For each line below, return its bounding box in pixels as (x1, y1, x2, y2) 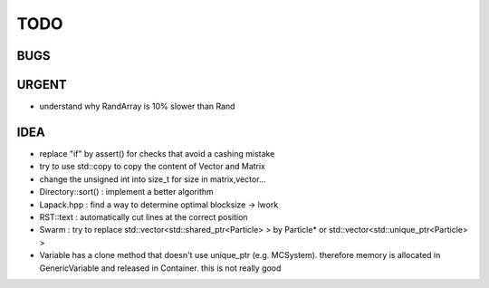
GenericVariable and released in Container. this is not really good (39, 263, 282, 274)
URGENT (16, 77, 67, 92)
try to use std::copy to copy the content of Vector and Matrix (39, 161, 266, 172)
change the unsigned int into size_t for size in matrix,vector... (39, 173, 266, 185)
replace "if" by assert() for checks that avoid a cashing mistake (39, 148, 275, 158)
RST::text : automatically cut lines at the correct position (39, 211, 248, 222)
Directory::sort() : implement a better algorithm (39, 187, 215, 197)
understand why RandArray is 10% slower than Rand (39, 101, 235, 112)
